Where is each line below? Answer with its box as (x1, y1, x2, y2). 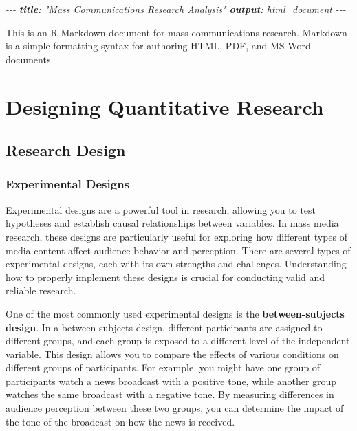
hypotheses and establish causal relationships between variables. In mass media (6, 216, 339, 230)
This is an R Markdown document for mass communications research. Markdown (6, 25, 347, 39)
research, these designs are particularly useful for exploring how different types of (6, 229, 347, 243)
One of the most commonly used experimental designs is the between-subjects (6, 306, 345, 320)
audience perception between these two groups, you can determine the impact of (6, 401, 344, 415)
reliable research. (6, 283, 76, 298)
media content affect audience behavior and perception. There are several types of (6, 243, 351, 257)
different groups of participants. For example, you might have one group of (6, 360, 321, 375)
